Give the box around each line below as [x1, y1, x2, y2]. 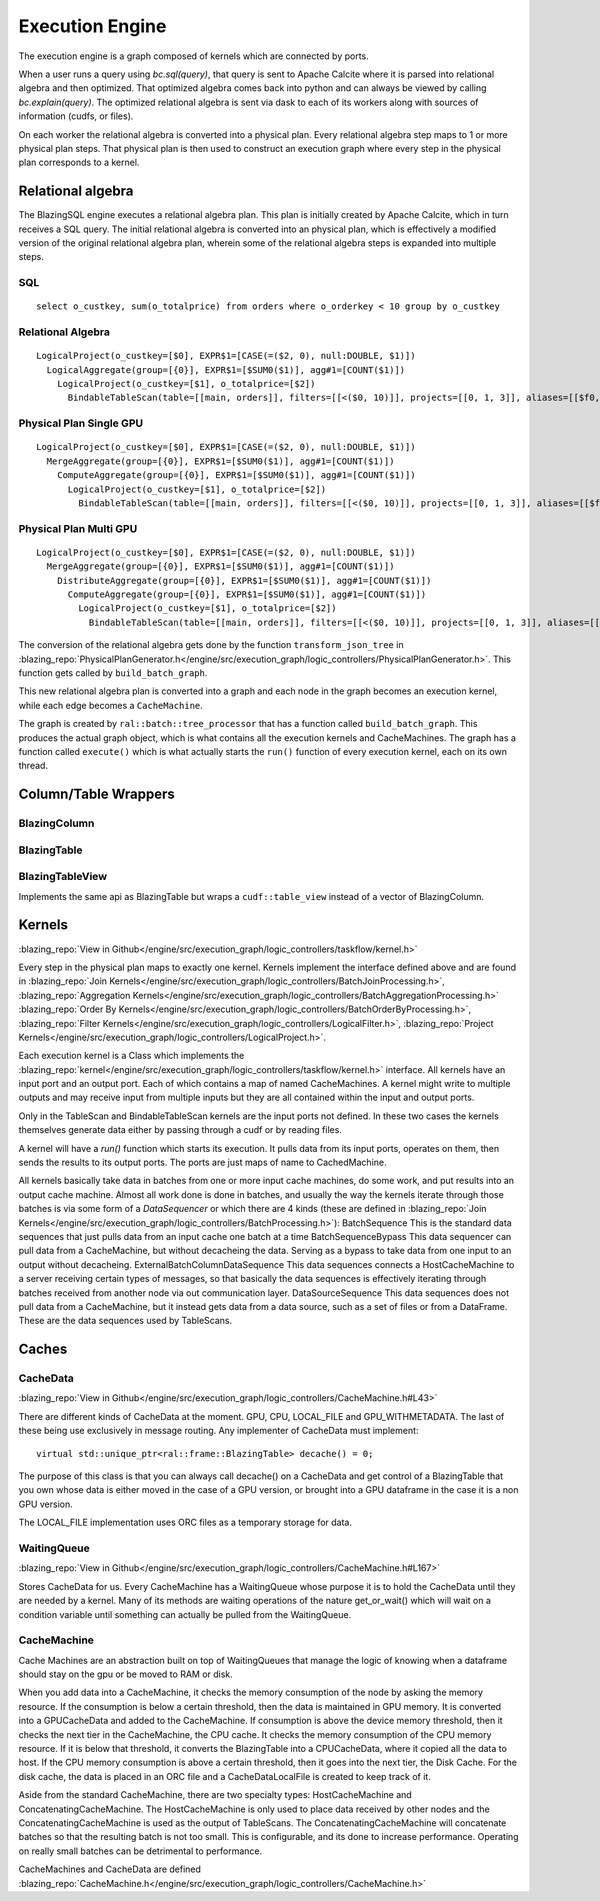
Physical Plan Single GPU [18, 416, 144, 430]
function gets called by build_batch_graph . [18, 667, 208, 679]
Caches [18, 1341, 68, 1358]
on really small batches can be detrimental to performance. [18, 1845, 263, 1857]
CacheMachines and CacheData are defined [18, 1863, 202, 1875]
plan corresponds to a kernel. [18, 156, 140, 169]
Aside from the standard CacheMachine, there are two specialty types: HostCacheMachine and [18, 1789, 412, 1801]
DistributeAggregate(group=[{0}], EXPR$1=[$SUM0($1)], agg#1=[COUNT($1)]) [56, 575, 432, 586]
